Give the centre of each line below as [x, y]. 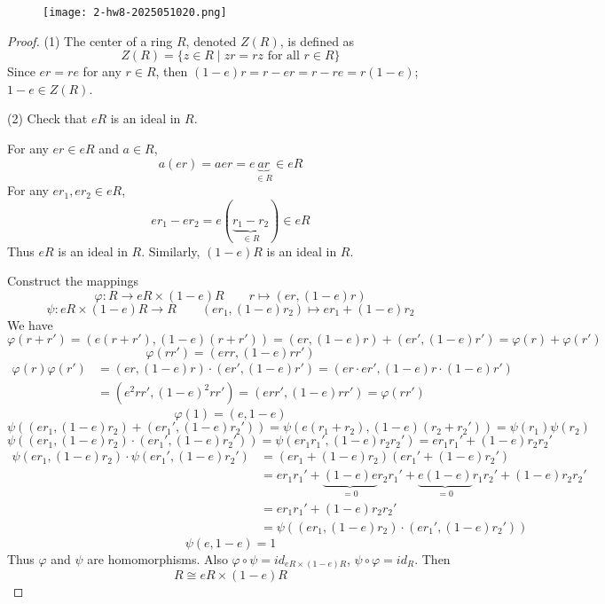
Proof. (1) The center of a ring [90, 40]
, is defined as [317, 40]
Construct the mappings [73, 281]
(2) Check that [47, 118]
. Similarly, [171, 251]
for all [283, 56]
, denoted [211, 40]
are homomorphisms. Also [157, 558]
